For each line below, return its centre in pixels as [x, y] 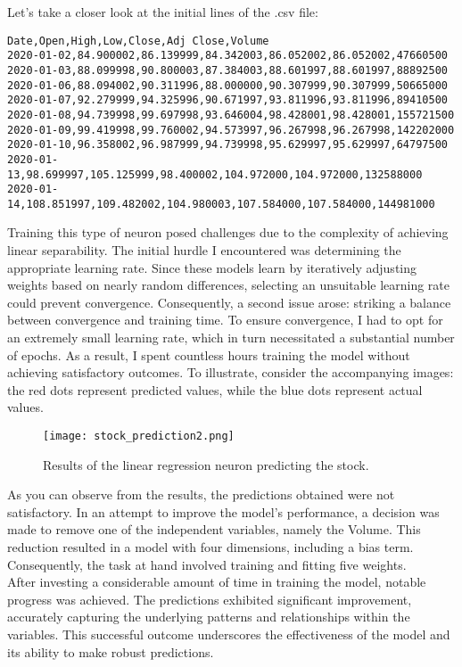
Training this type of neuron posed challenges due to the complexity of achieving [228, 232]
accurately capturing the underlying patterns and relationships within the [209, 617]
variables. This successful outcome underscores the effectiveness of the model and [229, 634]
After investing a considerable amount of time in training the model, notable [217, 582]
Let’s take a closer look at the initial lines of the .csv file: [163, 12]
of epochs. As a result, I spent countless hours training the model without [209, 354]
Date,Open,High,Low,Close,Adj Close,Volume [138, 41]
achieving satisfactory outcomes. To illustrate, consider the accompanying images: [231, 372]
